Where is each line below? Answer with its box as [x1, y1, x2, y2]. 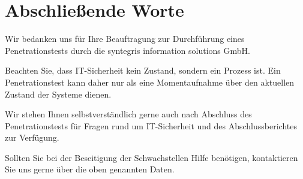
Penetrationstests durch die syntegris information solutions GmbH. [5, 44, 250, 56]
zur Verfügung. [5, 131, 59, 144]
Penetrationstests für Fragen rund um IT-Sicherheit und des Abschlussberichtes [5, 119, 297, 132]
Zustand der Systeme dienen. [5, 87, 112, 100]
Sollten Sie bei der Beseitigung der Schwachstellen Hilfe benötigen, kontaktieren [5, 151, 298, 163]
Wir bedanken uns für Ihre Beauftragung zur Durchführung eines [5, 32, 245, 45]
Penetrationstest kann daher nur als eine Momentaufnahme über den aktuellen [5, 75, 295, 88]
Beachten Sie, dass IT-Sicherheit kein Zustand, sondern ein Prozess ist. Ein [5, 64, 281, 77]
